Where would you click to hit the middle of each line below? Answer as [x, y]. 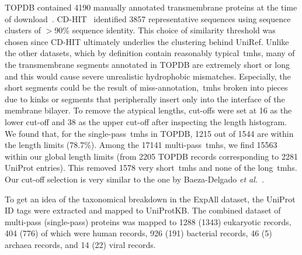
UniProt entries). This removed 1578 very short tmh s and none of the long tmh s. [151, 168]
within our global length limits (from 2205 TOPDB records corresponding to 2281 [151, 156]
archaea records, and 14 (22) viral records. [80, 244]
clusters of [23, 30]
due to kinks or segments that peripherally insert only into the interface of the [145, 99]
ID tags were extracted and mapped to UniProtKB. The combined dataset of [143, 210]
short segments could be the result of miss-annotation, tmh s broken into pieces [146, 87]
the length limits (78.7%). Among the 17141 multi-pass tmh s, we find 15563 [141, 145]
